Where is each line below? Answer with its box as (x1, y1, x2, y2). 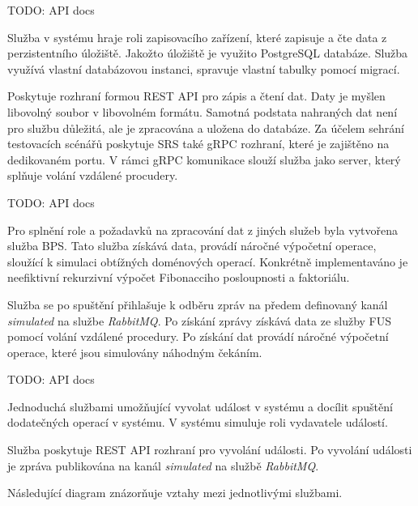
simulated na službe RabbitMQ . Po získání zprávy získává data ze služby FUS (7, 312, 392, 329)
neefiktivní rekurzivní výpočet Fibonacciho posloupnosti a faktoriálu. (7, 269, 350, 286)
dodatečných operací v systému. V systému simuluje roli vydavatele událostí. (7, 414, 388, 431)
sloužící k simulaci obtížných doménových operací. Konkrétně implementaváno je (7, 253, 408, 270)
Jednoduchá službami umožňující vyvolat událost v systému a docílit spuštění (7, 398, 393, 415)
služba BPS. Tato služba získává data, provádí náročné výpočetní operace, (7, 237, 377, 254)
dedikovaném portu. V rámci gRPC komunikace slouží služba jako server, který (7, 151, 401, 168)
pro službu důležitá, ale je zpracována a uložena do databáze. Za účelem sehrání (7, 119, 404, 136)
